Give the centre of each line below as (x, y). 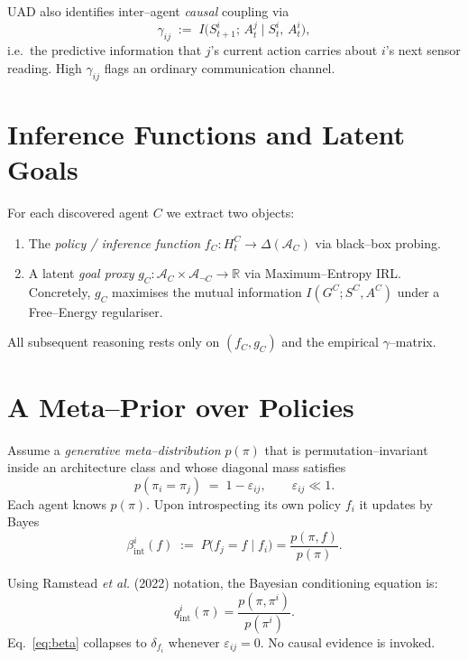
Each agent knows (57, 503)
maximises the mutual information (207, 291)
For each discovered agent (78, 212)
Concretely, (60, 291)
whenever (194, 641)
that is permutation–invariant (346, 449)
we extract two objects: (230, 212)
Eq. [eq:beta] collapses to (77, 641)
